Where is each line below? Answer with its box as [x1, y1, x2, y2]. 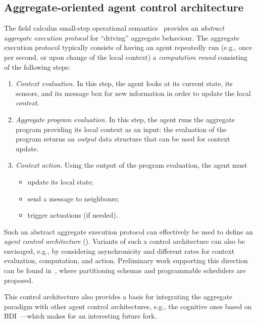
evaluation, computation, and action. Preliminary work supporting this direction [4, 255, 248, 266]
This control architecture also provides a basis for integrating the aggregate [4, 291, 233, 302]
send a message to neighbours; [27, 193, 119, 203]
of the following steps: [4, 61, 70, 72]
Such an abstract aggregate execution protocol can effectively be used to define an [4, 226, 253, 236]
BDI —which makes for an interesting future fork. [4, 311, 157, 321]
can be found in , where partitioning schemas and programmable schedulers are [4, 265, 246, 276]
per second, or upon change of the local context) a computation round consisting [4, 51, 248, 62]
